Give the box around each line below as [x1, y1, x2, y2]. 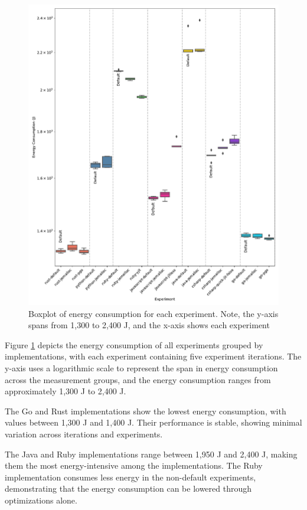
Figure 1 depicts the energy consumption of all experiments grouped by [5, 338, 263, 351]
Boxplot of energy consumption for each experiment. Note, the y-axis [28, 307, 279, 319]
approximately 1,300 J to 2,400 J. [5, 385, 126, 397]
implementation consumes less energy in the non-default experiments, [5, 470, 256, 483]
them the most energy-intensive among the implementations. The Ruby [5, 459, 263, 472]
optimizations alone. [5, 493, 77, 506]
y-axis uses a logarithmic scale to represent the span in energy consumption [5, 361, 278, 374]
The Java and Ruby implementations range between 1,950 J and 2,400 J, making [5, 447, 298, 460]
